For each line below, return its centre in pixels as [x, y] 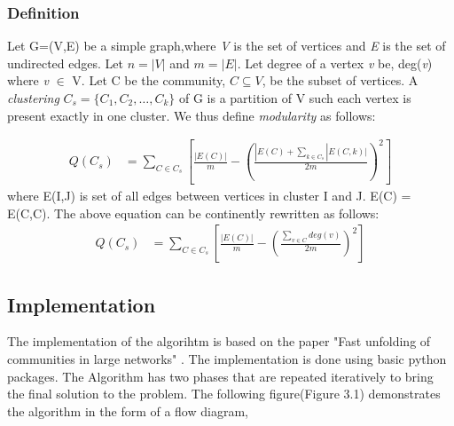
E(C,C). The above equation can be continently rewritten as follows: [193, 213]
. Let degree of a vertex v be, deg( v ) [335, 63]
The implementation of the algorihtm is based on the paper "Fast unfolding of [219, 341]
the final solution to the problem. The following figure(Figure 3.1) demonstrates [224, 394]
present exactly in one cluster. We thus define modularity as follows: [192, 115]
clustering [33, 98]
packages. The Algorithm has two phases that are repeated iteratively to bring [220, 376]
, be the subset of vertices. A [340, 80]
